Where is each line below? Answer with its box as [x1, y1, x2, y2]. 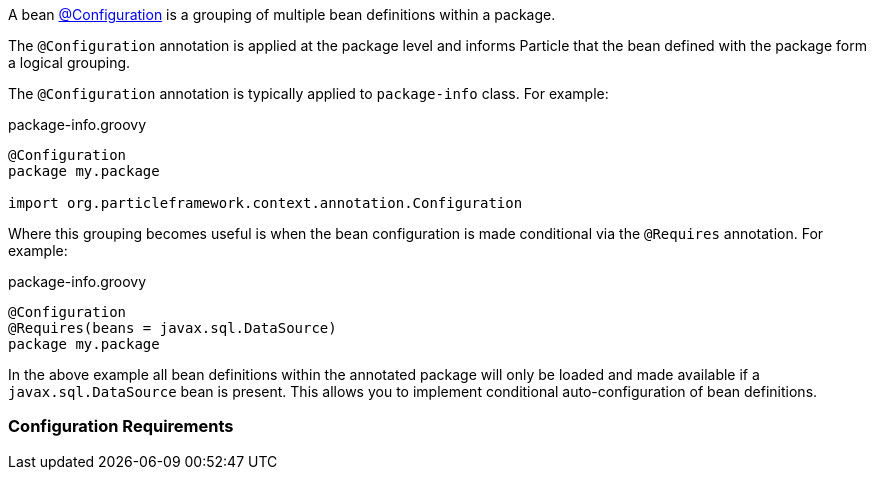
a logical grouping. [8, 54, 131, 71]
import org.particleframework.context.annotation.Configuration [8, 195, 523, 211]
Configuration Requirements [8, 416, 234, 437]
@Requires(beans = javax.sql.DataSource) [8, 320, 337, 336]
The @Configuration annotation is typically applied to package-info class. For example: [8, 85, 609, 102]
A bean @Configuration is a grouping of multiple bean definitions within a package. [8, 6, 556, 23]
